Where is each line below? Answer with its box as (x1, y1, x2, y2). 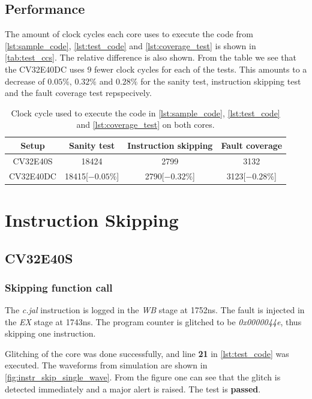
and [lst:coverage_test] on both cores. (76, 118, 215, 131)
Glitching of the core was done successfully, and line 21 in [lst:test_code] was (5, 347, 289, 359)
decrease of (5, 74, 45, 87)
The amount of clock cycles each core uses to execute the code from (5, 28, 253, 40)
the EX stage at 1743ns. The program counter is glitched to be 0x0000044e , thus (5, 315, 302, 328)
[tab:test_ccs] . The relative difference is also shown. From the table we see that (5, 51, 297, 64)
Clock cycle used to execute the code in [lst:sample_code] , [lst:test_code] (11, 106, 280, 119)
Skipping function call (5, 280, 113, 295)
